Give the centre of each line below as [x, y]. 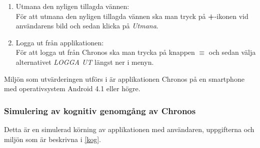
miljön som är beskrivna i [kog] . [52, 139]
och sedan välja [232, 52]
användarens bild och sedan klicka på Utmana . [87, 26]
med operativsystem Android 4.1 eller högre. [72, 88]
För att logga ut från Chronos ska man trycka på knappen [105, 52]
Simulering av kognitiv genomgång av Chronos [100, 110]
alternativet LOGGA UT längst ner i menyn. [85, 62]
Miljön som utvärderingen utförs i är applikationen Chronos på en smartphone [124, 78]
